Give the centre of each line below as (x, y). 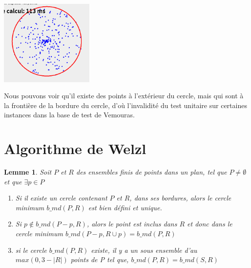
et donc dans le (210, 224)
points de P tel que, (100, 259)
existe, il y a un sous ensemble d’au (144, 250)
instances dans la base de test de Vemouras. (70, 115)
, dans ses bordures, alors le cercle (180, 198)
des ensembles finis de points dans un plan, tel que (152, 172)
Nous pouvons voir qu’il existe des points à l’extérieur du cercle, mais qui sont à (124, 96)
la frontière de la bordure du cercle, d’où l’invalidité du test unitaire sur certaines (125, 105)
